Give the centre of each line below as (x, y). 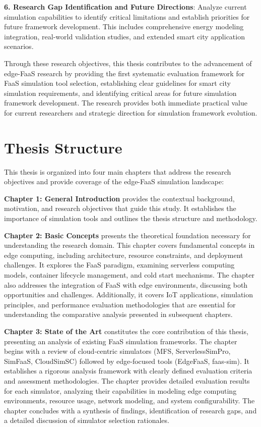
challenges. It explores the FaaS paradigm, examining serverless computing (119, 265)
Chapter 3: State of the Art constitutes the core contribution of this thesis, (126, 331)
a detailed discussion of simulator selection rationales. (87, 420)
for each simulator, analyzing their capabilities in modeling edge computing (120, 390)
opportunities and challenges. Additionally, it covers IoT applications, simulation (129, 295)
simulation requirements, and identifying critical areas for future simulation (120, 93)
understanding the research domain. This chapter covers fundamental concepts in (129, 245)
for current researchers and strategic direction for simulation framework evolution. (131, 112)
